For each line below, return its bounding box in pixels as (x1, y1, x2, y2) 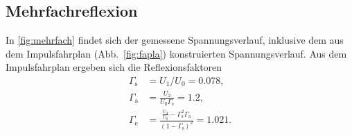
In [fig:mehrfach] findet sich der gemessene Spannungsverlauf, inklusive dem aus (6, 33, 344, 47)
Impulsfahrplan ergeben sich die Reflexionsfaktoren (6, 60, 222, 74)
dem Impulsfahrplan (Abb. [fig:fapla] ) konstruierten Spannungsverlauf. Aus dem (6, 46, 347, 60)
